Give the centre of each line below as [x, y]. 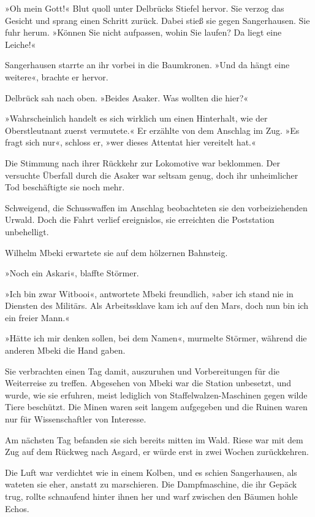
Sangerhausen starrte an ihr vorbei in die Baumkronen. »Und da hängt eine [147, 65]
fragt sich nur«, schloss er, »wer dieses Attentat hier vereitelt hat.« [131, 142]
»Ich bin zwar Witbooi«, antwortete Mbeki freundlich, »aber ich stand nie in [149, 293]
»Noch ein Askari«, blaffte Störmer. [72, 273]
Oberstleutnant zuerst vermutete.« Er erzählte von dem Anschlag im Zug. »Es [152, 130]
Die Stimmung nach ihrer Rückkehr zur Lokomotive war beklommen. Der [142, 162]
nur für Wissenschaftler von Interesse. [76, 419]
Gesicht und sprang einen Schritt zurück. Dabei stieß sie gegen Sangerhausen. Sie [157, 20]
